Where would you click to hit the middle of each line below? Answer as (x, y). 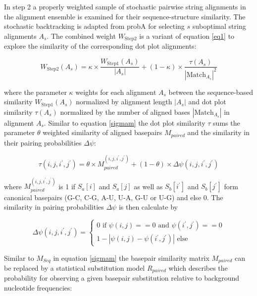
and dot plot (207, 102)
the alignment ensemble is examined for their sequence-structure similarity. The (125, 16)
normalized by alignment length (124, 102)
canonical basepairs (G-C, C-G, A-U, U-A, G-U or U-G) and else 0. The (114, 197)
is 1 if (67, 186)
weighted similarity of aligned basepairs (103, 132)
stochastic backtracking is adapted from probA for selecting (94, 26)
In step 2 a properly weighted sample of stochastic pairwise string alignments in (125, 6)
